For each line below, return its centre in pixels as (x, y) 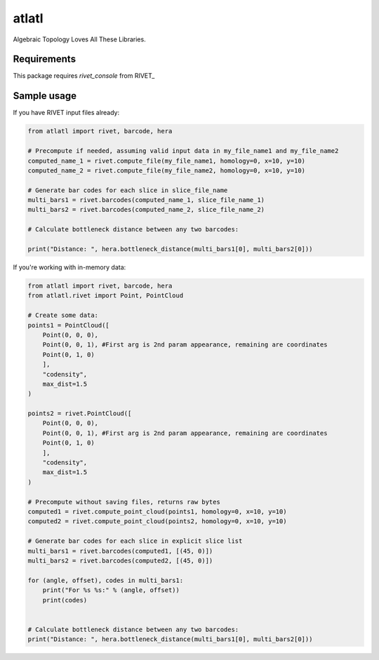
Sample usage (45, 96)
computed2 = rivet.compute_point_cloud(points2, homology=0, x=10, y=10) (157, 521)
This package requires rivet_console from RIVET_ (84, 76)
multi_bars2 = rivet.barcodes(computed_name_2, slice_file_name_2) (146, 210)
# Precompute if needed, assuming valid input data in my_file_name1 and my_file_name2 (183, 151)
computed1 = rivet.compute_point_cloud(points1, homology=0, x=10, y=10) (157, 511)
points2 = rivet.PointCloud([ (80, 413)
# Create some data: (63, 315)
